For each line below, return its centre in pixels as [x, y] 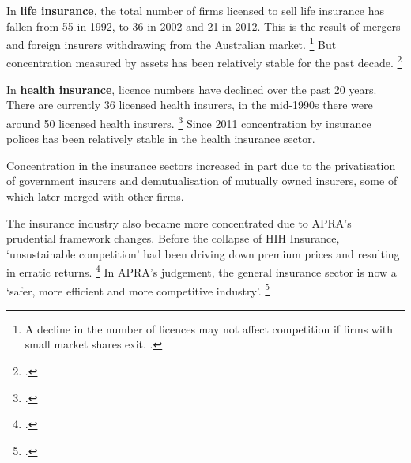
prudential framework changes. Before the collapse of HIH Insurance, [173, 238]
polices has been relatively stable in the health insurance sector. [161, 139]
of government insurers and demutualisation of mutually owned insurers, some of [202, 181]
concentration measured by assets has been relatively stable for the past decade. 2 [204, 62]
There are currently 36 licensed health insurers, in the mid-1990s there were [190, 105]
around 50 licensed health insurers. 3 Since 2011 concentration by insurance [189, 122]
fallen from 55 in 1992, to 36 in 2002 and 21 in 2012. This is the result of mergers [204, 26]
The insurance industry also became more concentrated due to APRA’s [179, 222]
